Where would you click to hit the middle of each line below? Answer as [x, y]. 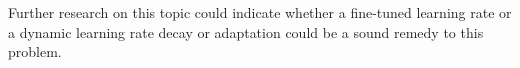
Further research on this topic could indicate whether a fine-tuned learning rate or [260, 12]
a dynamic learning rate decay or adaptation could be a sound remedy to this [246, 31]
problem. [35, 51]
